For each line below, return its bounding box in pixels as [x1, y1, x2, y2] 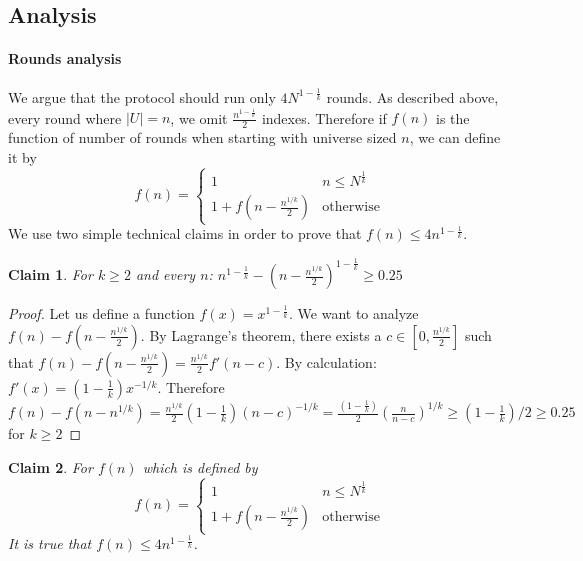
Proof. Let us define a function [8, 303, 195, 324]
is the [435, 107, 470, 128]
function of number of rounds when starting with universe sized [8, 127, 397, 148]
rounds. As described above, [326, 86, 499, 107]
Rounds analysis [8, 48, 122, 69]
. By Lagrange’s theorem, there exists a [140, 324, 382, 345]
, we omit [170, 107, 228, 128]
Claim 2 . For [8, 456, 93, 477]
